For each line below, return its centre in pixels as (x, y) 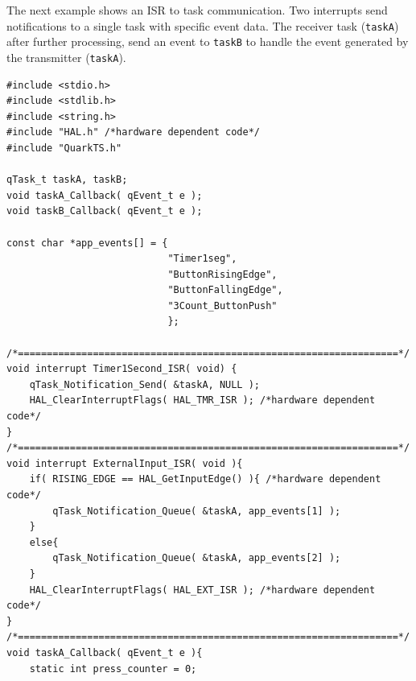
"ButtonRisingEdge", (222, 274)
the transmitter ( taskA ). (66, 57)
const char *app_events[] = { (87, 243)
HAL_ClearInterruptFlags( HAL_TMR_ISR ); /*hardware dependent (202, 400)
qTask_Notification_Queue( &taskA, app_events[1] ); (197, 511)
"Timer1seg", (202, 259)
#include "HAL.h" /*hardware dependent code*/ (133, 132)
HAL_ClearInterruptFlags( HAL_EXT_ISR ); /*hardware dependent (202, 590)
